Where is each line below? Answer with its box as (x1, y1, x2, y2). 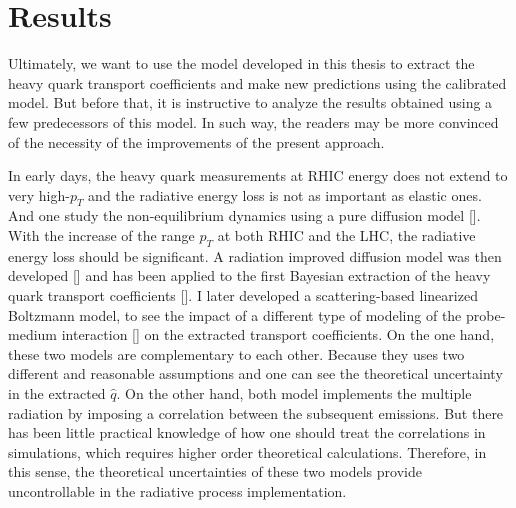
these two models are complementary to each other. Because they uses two (8, 343, 465, 364)
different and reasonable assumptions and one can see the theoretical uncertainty (8, 363, 503, 384)
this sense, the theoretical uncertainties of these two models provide (8, 461, 422, 482)
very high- (8, 184, 70, 205)
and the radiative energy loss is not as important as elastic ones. (88, 184, 482, 205)
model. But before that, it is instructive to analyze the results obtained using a (8, 92, 493, 113)
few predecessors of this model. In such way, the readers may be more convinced (8, 111, 499, 132)
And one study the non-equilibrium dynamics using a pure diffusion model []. (8, 205, 481, 226)
